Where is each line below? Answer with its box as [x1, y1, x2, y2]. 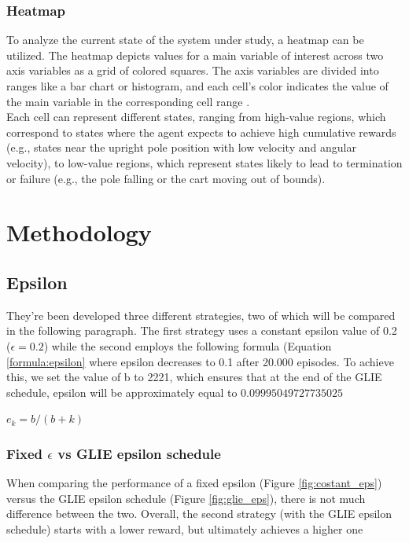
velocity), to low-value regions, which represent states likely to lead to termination [6, 154, 403, 171]
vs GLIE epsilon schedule [57, 443, 221, 463]
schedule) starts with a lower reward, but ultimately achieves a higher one [6, 520, 363, 537]
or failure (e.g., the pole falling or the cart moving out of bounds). [6, 170, 326, 186]
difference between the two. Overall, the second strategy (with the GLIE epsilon [6, 505, 392, 522]
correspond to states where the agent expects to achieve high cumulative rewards [6, 123, 396, 140]
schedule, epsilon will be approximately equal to [6, 383, 238, 400]
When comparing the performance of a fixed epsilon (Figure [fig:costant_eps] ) [6, 475, 382, 491]
